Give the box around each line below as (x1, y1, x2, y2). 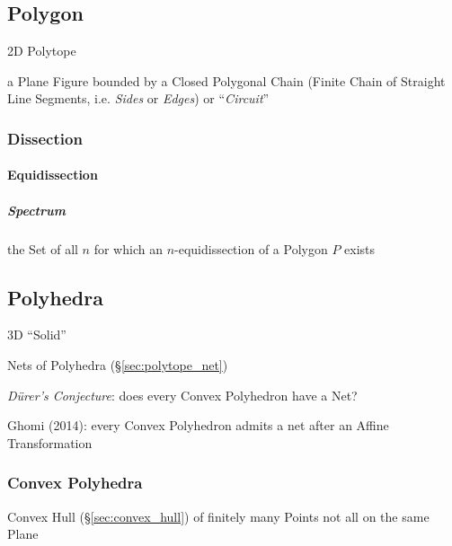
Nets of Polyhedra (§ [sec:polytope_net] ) (7, 355, 228, 374)
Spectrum (7, 200, 66, 219)
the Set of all (7, 239, 78, 258)
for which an (93, 239, 163, 258)
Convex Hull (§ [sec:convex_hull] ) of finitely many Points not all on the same (7, 506, 430, 525)
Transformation (7, 433, 93, 452)
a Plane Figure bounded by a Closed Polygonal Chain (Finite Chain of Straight (7, 71, 446, 90)
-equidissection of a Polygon (174, 239, 328, 258)
